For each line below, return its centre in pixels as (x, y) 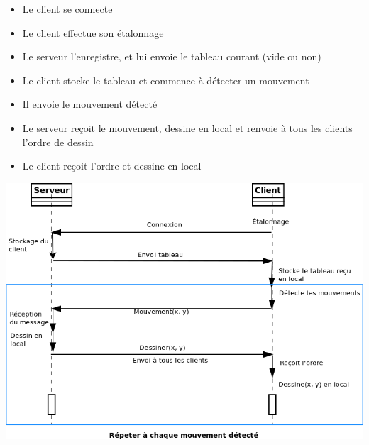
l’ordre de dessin (58, 142)
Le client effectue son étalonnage (93, 32)
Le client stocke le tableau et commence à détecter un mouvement (166, 80)
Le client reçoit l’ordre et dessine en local (112, 166)
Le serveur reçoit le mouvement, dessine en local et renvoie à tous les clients (187, 127)
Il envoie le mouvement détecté (90, 104)
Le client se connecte (67, 9)
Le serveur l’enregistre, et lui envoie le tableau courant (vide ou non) (172, 56)
